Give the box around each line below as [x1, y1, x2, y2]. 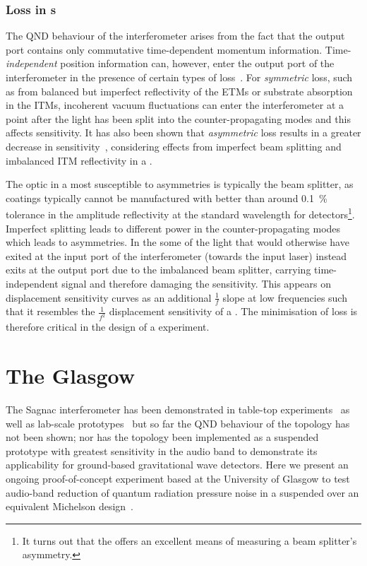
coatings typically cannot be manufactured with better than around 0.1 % [6, 190, 327, 205]
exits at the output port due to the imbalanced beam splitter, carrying [6, 262, 311, 277]
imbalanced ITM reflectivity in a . [6, 153, 152, 167]
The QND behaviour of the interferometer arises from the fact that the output [6, 28, 345, 43]
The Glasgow [6, 361, 135, 390]
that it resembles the [6, 304, 95, 319]
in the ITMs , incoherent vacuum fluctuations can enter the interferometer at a [6, 98, 344, 112]
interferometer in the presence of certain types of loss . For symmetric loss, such [6, 70, 353, 84]
